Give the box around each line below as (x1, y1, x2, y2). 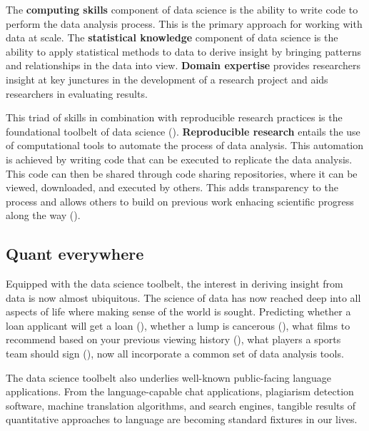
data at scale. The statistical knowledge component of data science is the (6, 30, 338, 45)
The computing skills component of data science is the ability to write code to (6, 2, 358, 16)
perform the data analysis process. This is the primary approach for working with (6, 16, 363, 31)
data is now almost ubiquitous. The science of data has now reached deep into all (6, 290, 361, 305)
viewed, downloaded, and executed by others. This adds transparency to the (6, 180, 338, 195)
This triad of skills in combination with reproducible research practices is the (6, 110, 343, 125)
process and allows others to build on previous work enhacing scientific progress (6, 193, 354, 208)
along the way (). (6, 208, 81, 223)
